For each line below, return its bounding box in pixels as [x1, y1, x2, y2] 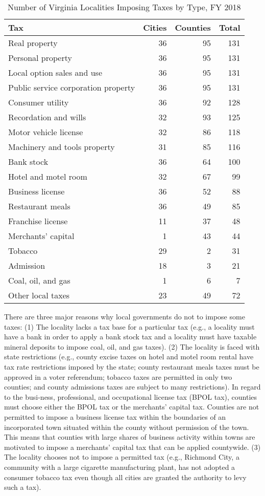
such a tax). [4, 482, 41, 492]
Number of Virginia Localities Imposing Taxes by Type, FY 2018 [8, 1, 241, 13]
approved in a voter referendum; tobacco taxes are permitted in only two [4, 371, 232, 382]
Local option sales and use [8, 67, 103, 78]
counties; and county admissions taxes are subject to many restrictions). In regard [4, 381, 261, 392]
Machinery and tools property [8, 141, 115, 153]
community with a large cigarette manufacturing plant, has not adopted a [4, 461, 235, 472]
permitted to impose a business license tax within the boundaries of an [4, 411, 226, 422]
